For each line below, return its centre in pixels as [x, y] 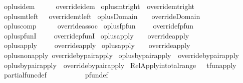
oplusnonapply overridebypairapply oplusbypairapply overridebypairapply [121, 55]
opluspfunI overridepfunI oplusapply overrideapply [96, 35]
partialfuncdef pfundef [56, 75]
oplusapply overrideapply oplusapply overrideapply [97, 45]
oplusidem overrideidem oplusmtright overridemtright [99, 6]
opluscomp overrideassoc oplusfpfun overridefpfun [99, 26]
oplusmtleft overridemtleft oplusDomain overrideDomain [102, 16]
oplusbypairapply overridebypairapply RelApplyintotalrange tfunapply [120, 65]
